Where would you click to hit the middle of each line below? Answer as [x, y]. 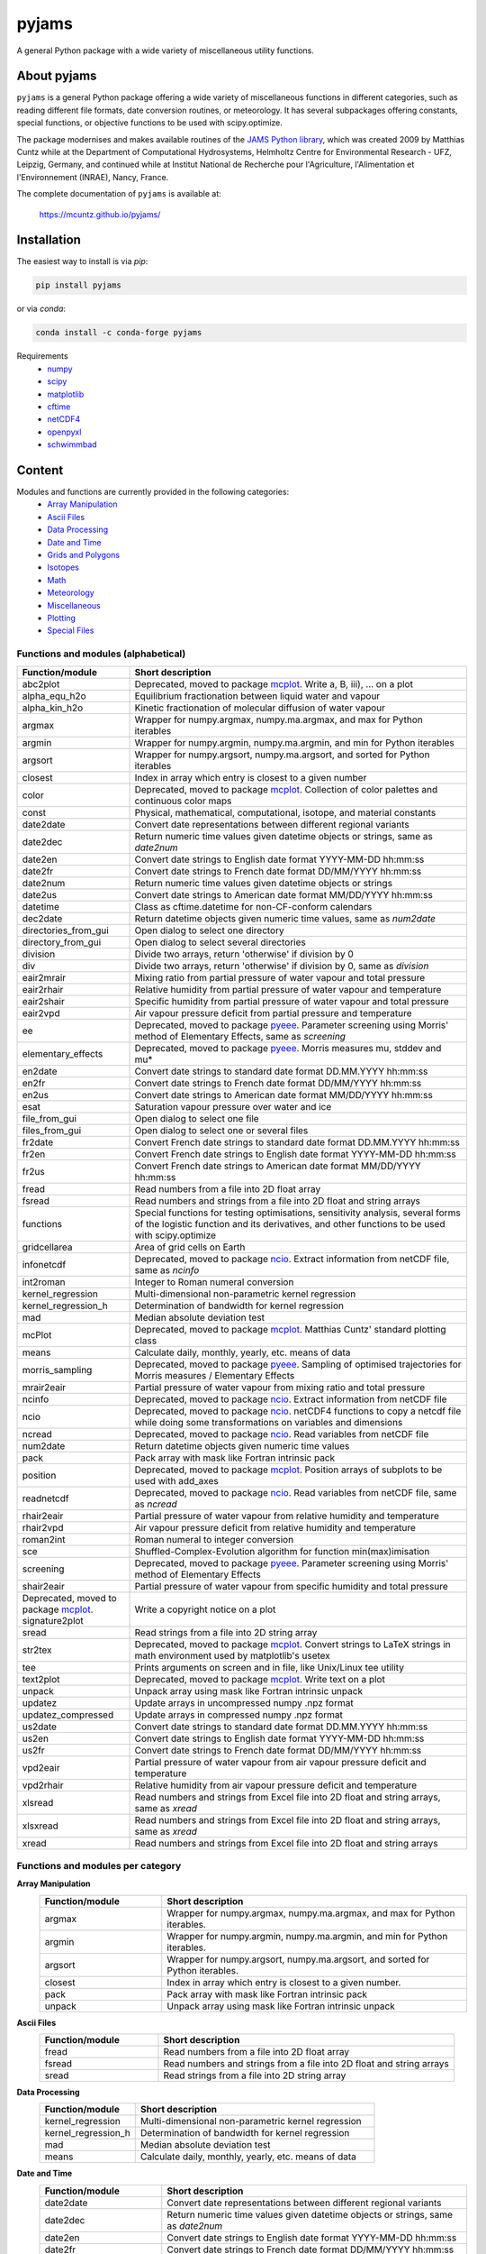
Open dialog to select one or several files [221, 1130]
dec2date [42, 918]
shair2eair [43, 1586]
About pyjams [57, 76]
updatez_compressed [68, 1715]
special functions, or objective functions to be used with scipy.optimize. [150, 123]
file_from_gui [49, 1118]
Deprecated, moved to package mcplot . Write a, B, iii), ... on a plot [274, 683]
